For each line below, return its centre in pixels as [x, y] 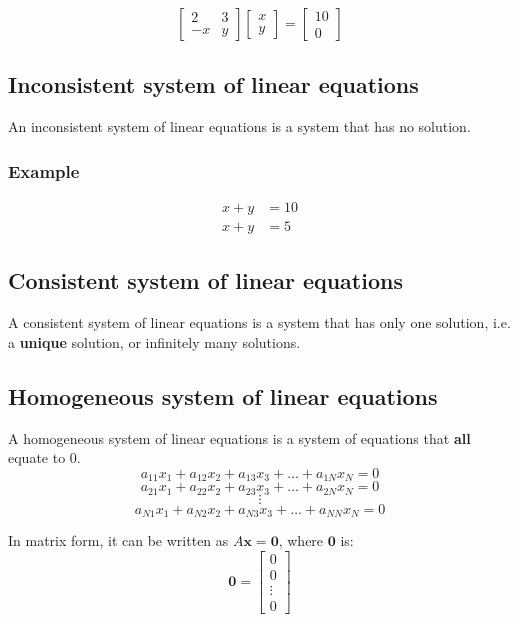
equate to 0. [44, 457]
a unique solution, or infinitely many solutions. [154, 341]
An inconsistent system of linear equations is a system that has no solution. [239, 126]
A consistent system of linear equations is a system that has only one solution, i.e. [259, 322]
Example [44, 170]
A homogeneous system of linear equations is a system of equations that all [239, 437]
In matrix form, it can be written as [118, 540]
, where [301, 540]
